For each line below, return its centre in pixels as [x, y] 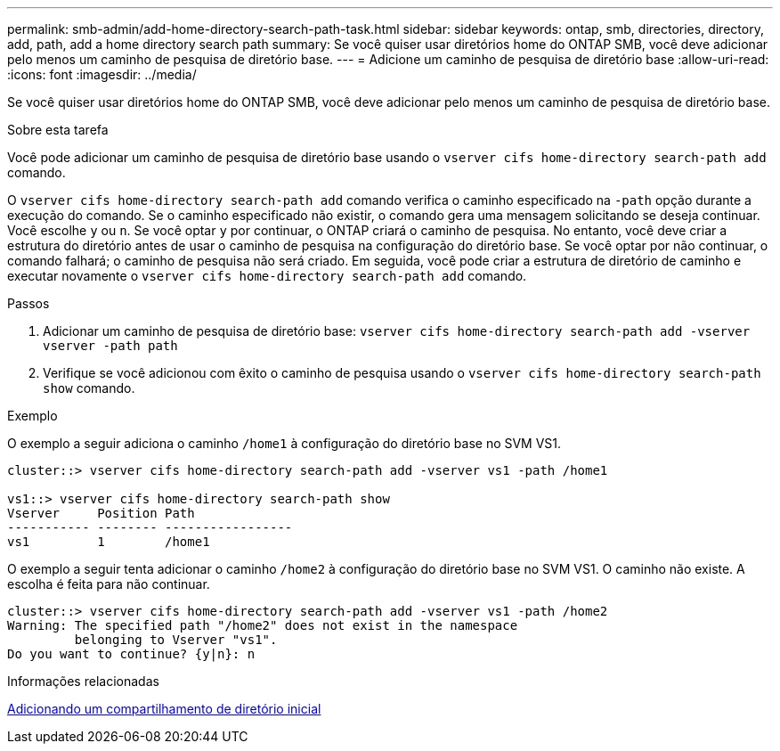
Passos [28, 303]
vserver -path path [110, 346]
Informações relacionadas [83, 681]
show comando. [89, 388]
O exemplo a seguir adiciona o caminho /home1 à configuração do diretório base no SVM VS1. [284, 443]
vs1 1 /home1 [109, 542]
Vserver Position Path [101, 513]
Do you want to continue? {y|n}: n [131, 654]
